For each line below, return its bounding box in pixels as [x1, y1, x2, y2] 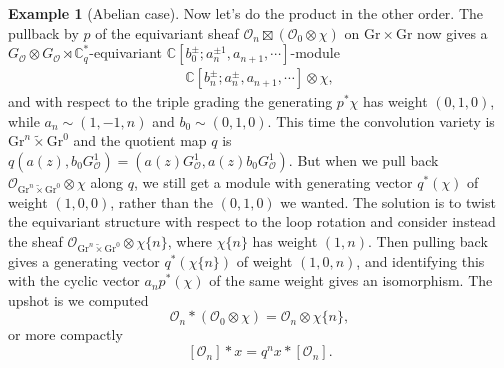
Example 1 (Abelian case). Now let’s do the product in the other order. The [8, 3, 483, 23]
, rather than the [110, 191, 214, 212]
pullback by [8, 22, 79, 43]
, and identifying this [356, 250, 485, 271]
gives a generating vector [8, 250, 160, 271]
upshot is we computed [8, 289, 149, 310]
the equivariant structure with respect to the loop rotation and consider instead [8, 211, 496, 232]
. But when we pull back [288, 150, 439, 170]
